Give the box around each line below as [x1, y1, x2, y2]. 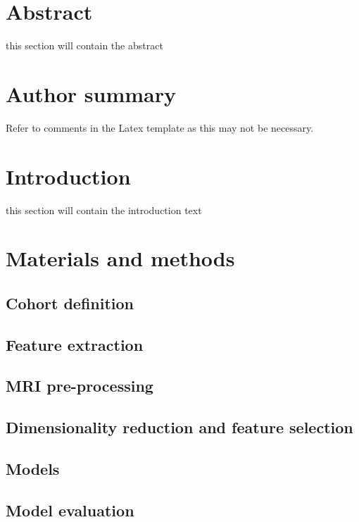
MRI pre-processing [6, 375, 153, 397]
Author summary [6, 79, 177, 108]
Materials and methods [6, 244, 235, 273]
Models [6, 458, 60, 480]
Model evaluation [6, 499, 134, 521]
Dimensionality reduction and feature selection [6, 416, 353, 438]
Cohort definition [6, 292, 134, 313]
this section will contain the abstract [6, 38, 163, 53]
